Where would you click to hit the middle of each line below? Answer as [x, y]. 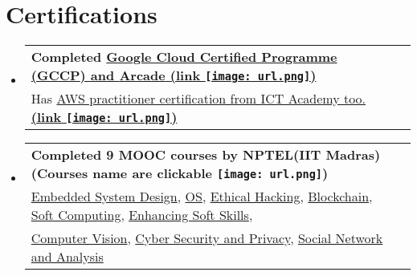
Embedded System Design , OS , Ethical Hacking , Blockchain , [202, 197]
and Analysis [67, 257]
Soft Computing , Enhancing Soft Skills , [142, 215]
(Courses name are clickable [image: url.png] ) [180, 173]
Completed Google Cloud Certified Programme [184, 57]
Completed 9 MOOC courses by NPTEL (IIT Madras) [206, 155]
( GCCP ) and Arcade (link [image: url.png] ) [174, 75]
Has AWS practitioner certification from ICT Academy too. [198, 99]
